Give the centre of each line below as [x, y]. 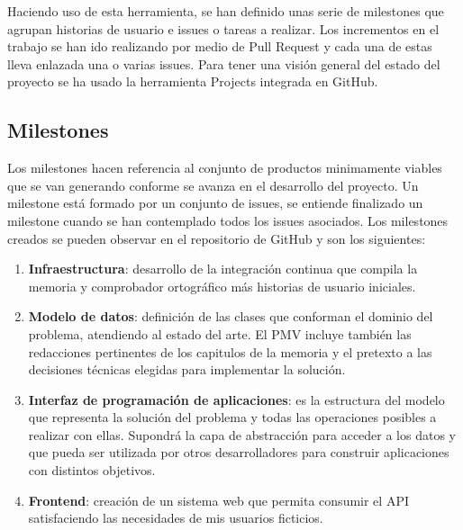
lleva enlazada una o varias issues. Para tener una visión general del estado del [224, 63]
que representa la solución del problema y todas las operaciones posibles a [232, 417]
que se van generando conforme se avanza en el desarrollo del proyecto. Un [213, 185]
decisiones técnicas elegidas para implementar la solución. [187, 369]
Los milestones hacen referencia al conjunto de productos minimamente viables [225, 168]
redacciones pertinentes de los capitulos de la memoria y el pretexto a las [230, 351]
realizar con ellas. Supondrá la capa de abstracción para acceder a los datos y [242, 434]
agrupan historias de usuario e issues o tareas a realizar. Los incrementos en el [223, 28]
